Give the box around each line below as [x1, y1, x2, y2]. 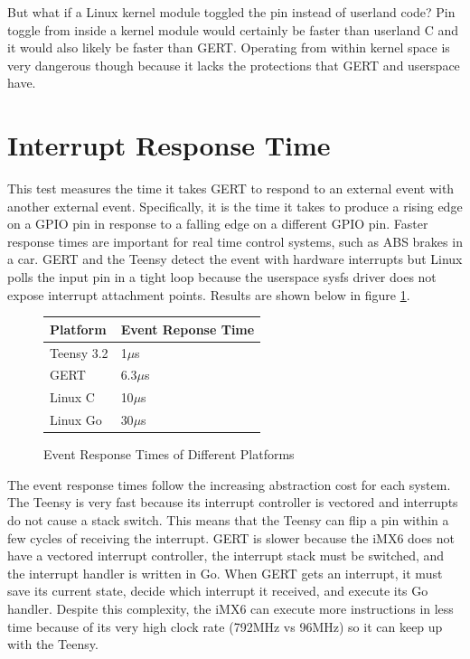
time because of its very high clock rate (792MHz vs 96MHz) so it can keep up [7, 617, 443, 635]
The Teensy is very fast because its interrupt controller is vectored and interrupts [7, 493, 458, 512]
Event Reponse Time [120, 319, 255, 338]
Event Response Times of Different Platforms [43, 445, 295, 464]
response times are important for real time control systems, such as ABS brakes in [7, 231, 463, 250]
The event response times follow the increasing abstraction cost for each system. [7, 475, 451, 494]
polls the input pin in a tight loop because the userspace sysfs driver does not [7, 268, 437, 287]
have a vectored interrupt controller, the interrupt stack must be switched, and [7, 546, 445, 565]
